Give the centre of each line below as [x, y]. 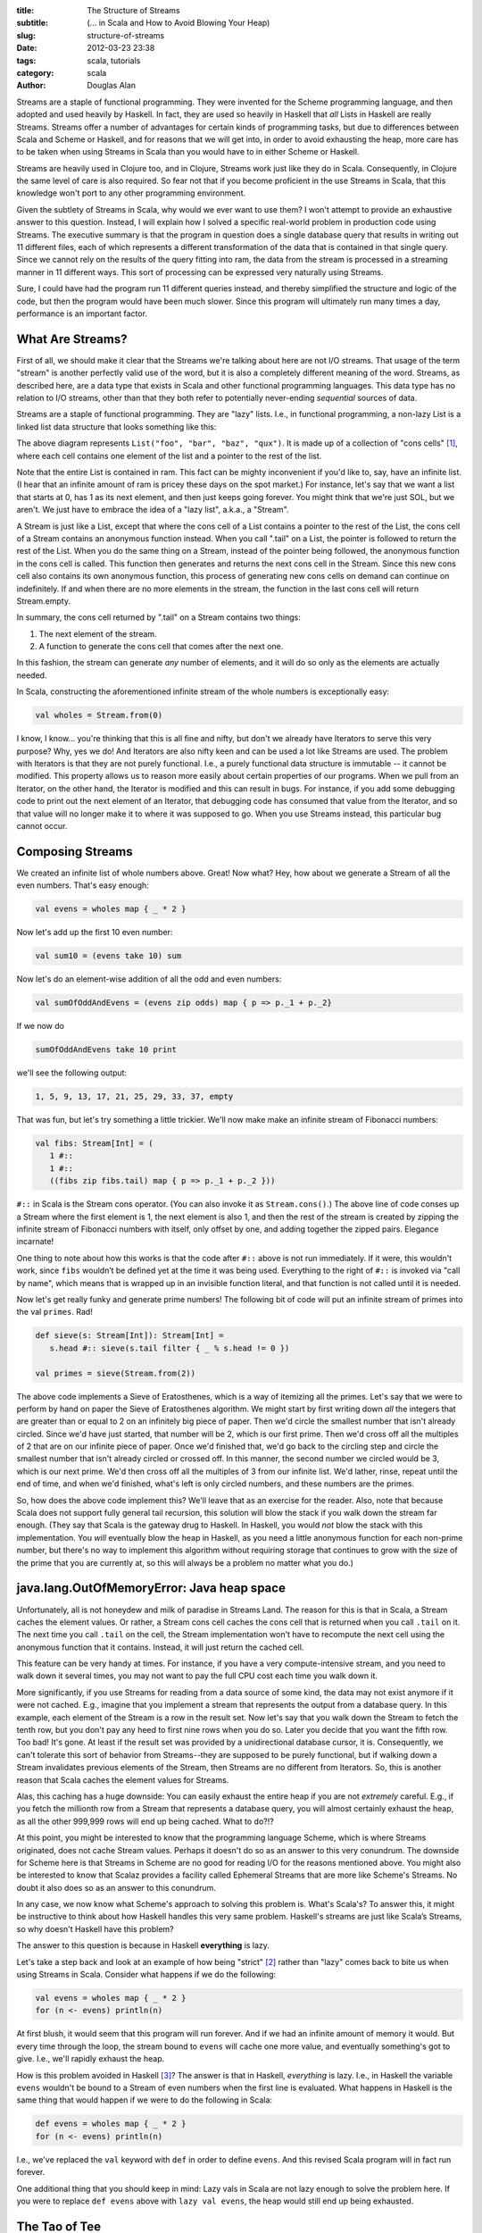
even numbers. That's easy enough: [83, 885]
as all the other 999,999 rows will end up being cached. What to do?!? [145, 1821]
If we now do [40, 1026]
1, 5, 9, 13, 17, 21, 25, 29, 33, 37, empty [134, 1097]
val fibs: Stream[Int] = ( [94, 1144]
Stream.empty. [44, 601]
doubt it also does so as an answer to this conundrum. [116, 1887]
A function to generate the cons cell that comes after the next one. [161, 647]
